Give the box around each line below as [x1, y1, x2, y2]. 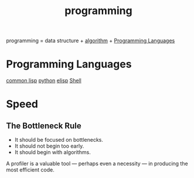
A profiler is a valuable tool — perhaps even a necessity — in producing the [6, 160, 189, 167]
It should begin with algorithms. [14, 149, 91, 156]
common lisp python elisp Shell [6, 77, 82, 84]
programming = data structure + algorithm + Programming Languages [6, 37, 175, 44]
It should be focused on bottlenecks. [14, 136, 104, 143]
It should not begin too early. [14, 142, 84, 150]
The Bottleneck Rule [6, 121, 81, 131]
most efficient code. [6, 166, 55, 173]
